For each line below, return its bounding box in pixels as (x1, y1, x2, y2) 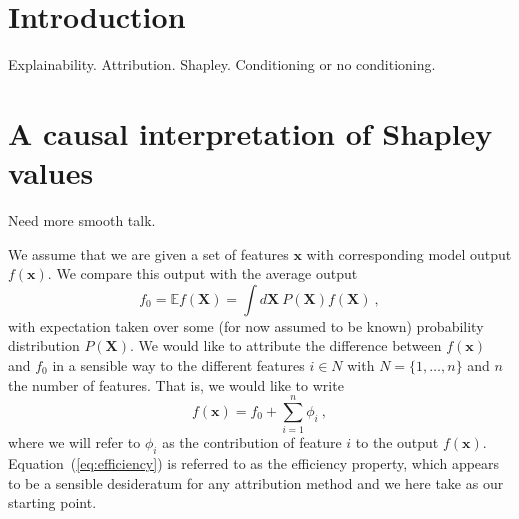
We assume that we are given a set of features (8, 243, 289, 264)
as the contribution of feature (162, 432, 342, 453)
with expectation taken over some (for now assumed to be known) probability (8, 315, 484, 336)
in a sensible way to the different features (52, 355, 305, 375)
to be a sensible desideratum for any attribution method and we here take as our (8, 472, 504, 493)
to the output (355, 432, 439, 453)
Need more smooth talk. (8, 210, 156, 231)
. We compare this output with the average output (47, 263, 358, 284)
